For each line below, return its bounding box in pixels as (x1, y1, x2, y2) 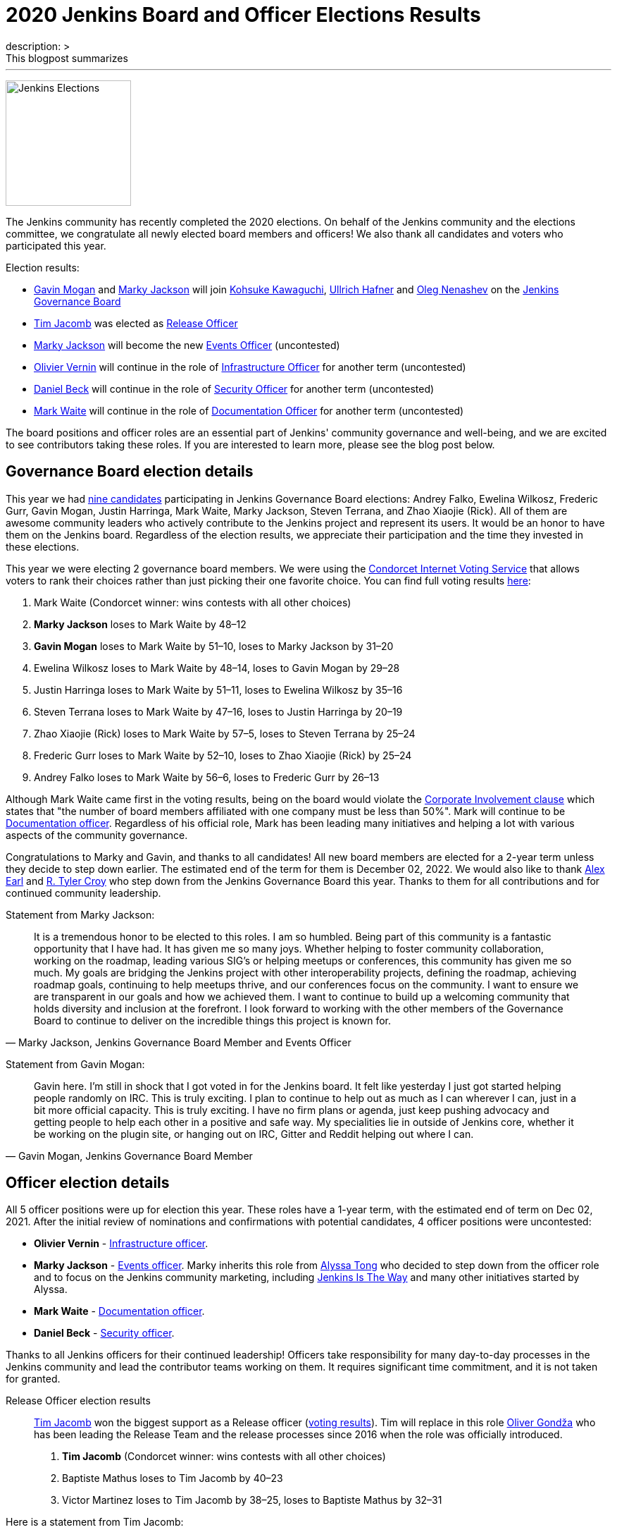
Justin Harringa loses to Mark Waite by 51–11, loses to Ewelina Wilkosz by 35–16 (34, 683, 403, 696)
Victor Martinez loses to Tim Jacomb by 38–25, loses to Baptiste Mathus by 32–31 (62, 1494, 442, 1507)
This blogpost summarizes (6, 51, 128, 64)
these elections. (6, 540, 80, 553)
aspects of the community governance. (6, 828, 188, 841)
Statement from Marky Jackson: (6, 908, 155, 921)
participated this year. (6, 239, 106, 252)
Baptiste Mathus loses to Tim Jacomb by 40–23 (62, 1472, 283, 1485)
